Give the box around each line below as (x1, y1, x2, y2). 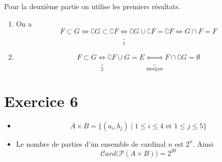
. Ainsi (192, 138, 213, 149)
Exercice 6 (4, 90, 78, 111)
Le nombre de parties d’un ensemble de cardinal (16, 138, 166, 149)
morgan (146, 66, 163, 71)
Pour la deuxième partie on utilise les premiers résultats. (4, 1, 181, 11)
